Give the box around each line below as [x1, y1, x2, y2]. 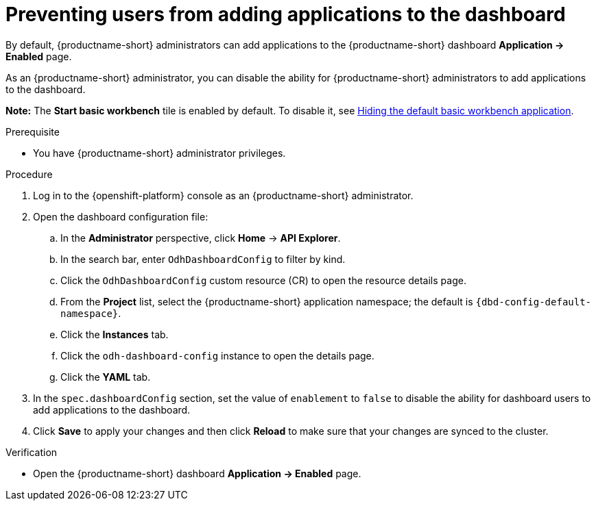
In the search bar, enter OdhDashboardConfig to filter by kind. [60, 253, 346, 265]
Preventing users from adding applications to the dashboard [5, 3, 566, 26]
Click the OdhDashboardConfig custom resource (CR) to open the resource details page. [60, 274, 466, 286]
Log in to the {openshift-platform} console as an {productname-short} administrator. [33, 189, 414, 201]
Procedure [5, 168, 53, 180]
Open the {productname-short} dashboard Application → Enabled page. [33, 467, 361, 479]
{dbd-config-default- [475, 296, 592, 307]
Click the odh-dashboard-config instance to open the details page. [60, 349, 374, 362]
